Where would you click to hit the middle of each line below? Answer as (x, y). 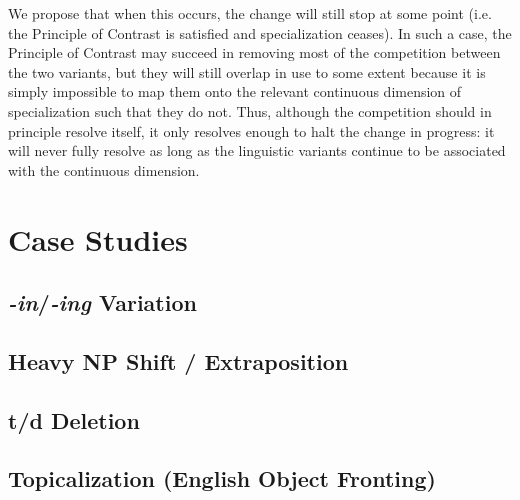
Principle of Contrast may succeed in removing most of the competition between (254, 52)
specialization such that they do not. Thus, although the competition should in (250, 110)
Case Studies (98, 238)
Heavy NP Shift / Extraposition (178, 360)
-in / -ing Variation (102, 302)
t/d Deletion (74, 419)
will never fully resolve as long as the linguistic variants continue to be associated (257, 150)
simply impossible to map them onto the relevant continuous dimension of (235, 91)
